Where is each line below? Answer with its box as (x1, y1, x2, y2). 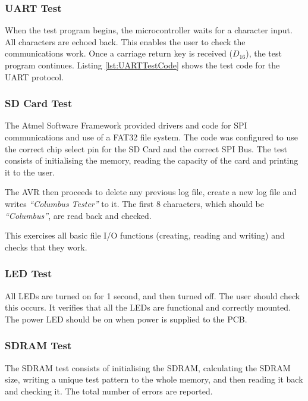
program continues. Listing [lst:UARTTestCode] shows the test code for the (5, 59, 280, 71)
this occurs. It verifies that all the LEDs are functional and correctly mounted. (5, 301, 291, 314)
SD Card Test (5, 96, 73, 111)
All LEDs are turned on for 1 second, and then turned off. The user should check (5, 289, 300, 302)
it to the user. (5, 165, 55, 178)
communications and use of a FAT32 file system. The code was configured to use (5, 131, 298, 143)
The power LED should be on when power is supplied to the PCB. (5, 312, 247, 325)
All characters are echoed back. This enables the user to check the (5, 35, 246, 48)
